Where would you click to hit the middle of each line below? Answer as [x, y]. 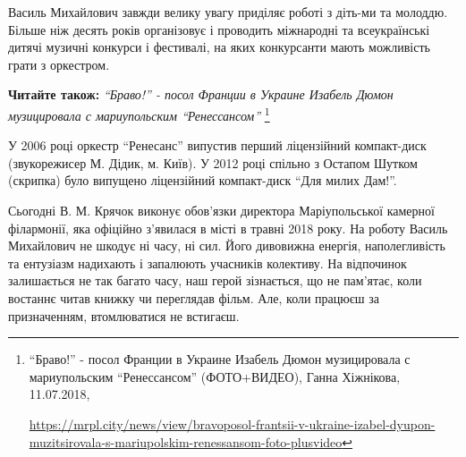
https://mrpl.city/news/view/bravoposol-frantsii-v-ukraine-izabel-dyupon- [232, 423]
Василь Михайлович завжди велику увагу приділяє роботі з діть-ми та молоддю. [228, 12]
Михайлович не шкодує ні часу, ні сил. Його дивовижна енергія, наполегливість [227, 245]
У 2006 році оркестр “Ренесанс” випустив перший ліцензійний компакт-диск [217, 145]
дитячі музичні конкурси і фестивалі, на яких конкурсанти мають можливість [219, 47]
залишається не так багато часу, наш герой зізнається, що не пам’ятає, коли [215, 280]
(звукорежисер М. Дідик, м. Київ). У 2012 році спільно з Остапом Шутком [213, 162]
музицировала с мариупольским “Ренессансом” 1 [139, 114]
